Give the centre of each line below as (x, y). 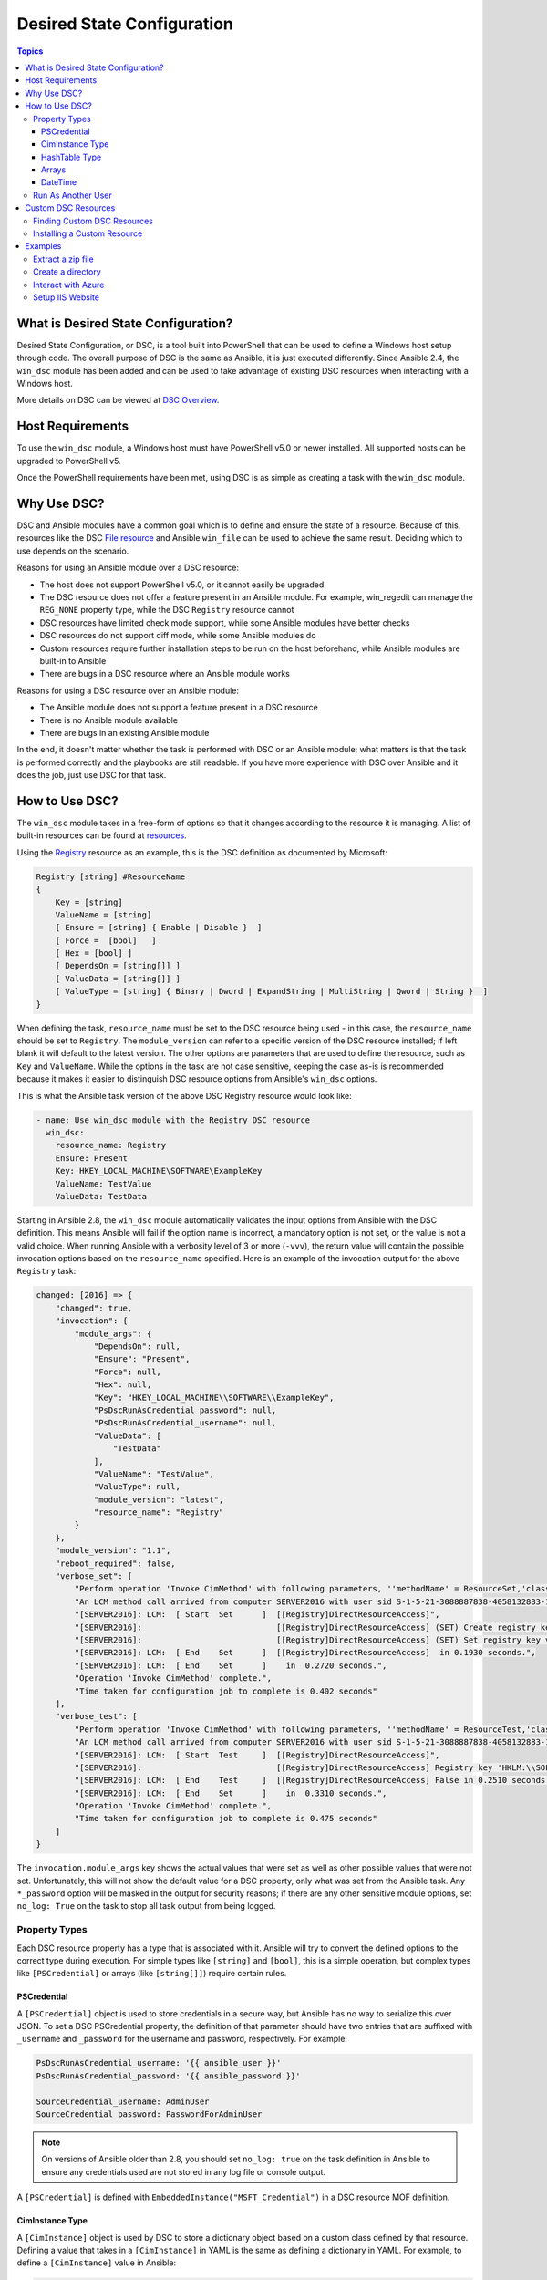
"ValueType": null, (137, 1487)
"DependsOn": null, (137, 1347)
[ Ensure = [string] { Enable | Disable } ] (159, 928)
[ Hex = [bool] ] (94, 953)
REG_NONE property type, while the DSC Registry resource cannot (167, 610)
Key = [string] (89, 902)
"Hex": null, (123, 1385)
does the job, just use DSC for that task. (92, 775)
